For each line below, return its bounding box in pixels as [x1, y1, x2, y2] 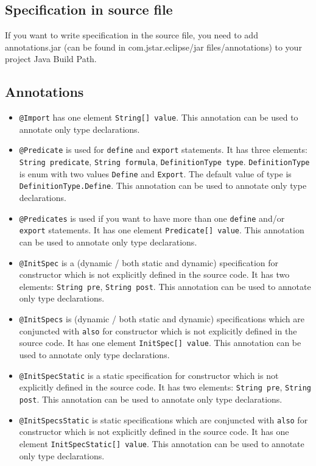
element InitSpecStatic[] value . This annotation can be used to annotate [19, 437, 304, 450]
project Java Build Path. [5, 52, 97, 65]
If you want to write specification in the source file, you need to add [5, 29, 258, 41]
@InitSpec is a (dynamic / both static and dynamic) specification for [19, 256, 279, 269]
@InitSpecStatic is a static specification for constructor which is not [19, 369, 279, 381]
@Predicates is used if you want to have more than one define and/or [19, 211, 285, 224]
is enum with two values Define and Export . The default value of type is [19, 167, 292, 180]
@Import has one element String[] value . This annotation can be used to [19, 111, 298, 124]
